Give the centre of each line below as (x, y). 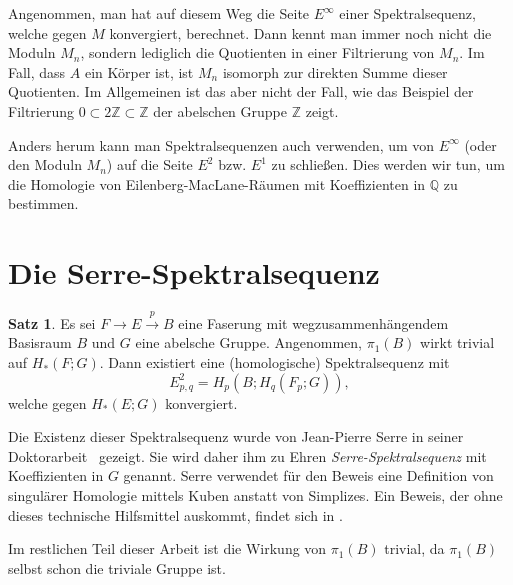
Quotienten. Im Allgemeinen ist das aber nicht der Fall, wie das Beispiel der (241, 91)
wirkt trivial (457, 342)
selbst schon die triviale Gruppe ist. (117, 567)
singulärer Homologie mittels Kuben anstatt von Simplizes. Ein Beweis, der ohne (255, 495)
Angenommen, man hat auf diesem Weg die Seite (159, 13)
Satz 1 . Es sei (52, 322)
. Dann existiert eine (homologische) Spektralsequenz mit (274, 362)
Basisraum (40, 342)
